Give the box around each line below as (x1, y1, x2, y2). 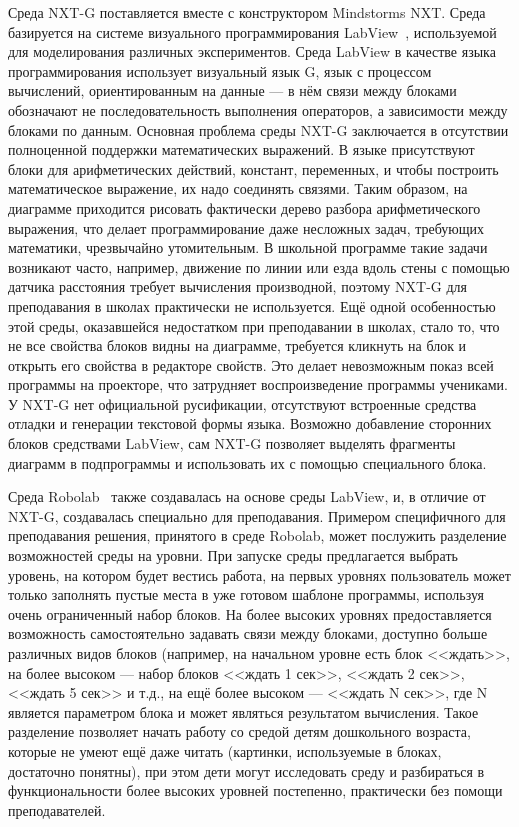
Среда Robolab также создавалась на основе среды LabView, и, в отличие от (8, 486, 486, 507)
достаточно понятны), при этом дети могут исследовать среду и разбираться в (8, 760, 485, 781)
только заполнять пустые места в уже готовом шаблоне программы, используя (8, 584, 485, 605)
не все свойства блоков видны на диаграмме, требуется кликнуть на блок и (8, 335, 467, 356)
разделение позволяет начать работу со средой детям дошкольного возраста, (8, 721, 471, 742)
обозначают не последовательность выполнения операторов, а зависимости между (8, 99, 508, 120)
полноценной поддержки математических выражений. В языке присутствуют (8, 139, 475, 160)
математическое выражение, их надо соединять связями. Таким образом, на (8, 178, 468, 199)
